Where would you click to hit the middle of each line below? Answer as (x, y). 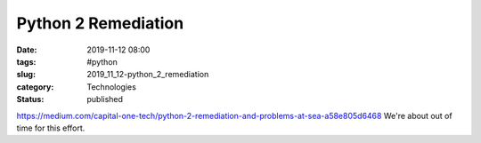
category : (35, 87)
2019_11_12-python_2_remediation (148, 75)
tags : (26, 61)
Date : (27, 50)
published (105, 99)
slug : (26, 75)
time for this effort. (51, 128)
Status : (30, 99)
